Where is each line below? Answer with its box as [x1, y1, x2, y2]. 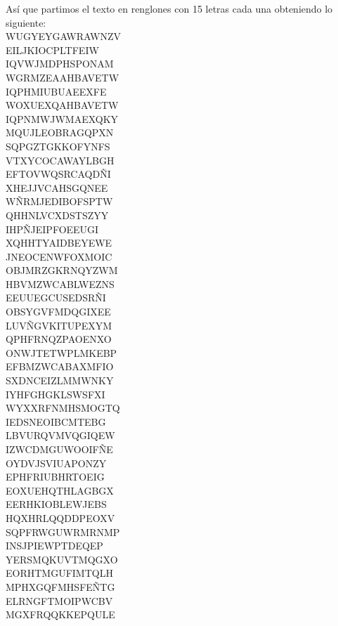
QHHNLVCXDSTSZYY [6, 207, 109, 222]
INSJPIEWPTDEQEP [6, 538, 103, 553]
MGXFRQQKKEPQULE [6, 607, 115, 622]
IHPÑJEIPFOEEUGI [6, 221, 99, 236]
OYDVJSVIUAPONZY [6, 455, 107, 470]
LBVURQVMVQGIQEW [6, 428, 115, 443]
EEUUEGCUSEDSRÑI [6, 290, 106, 305]
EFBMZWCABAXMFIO [6, 359, 114, 374]
